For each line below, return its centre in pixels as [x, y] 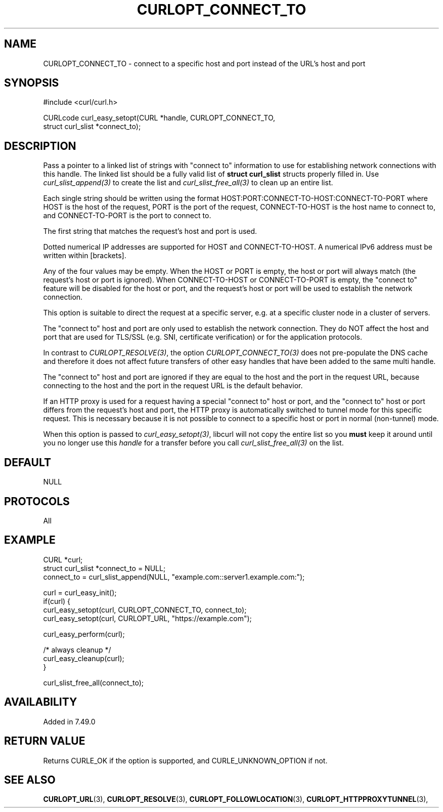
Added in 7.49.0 [69, 721]
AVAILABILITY [41, 702]
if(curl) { [57, 601]
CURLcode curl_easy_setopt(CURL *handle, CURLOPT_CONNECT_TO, [159, 118]
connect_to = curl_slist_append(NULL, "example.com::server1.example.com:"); [174, 577]
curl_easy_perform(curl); [84, 634]
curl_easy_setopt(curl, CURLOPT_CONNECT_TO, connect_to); [145, 610]
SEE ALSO [30, 780]
